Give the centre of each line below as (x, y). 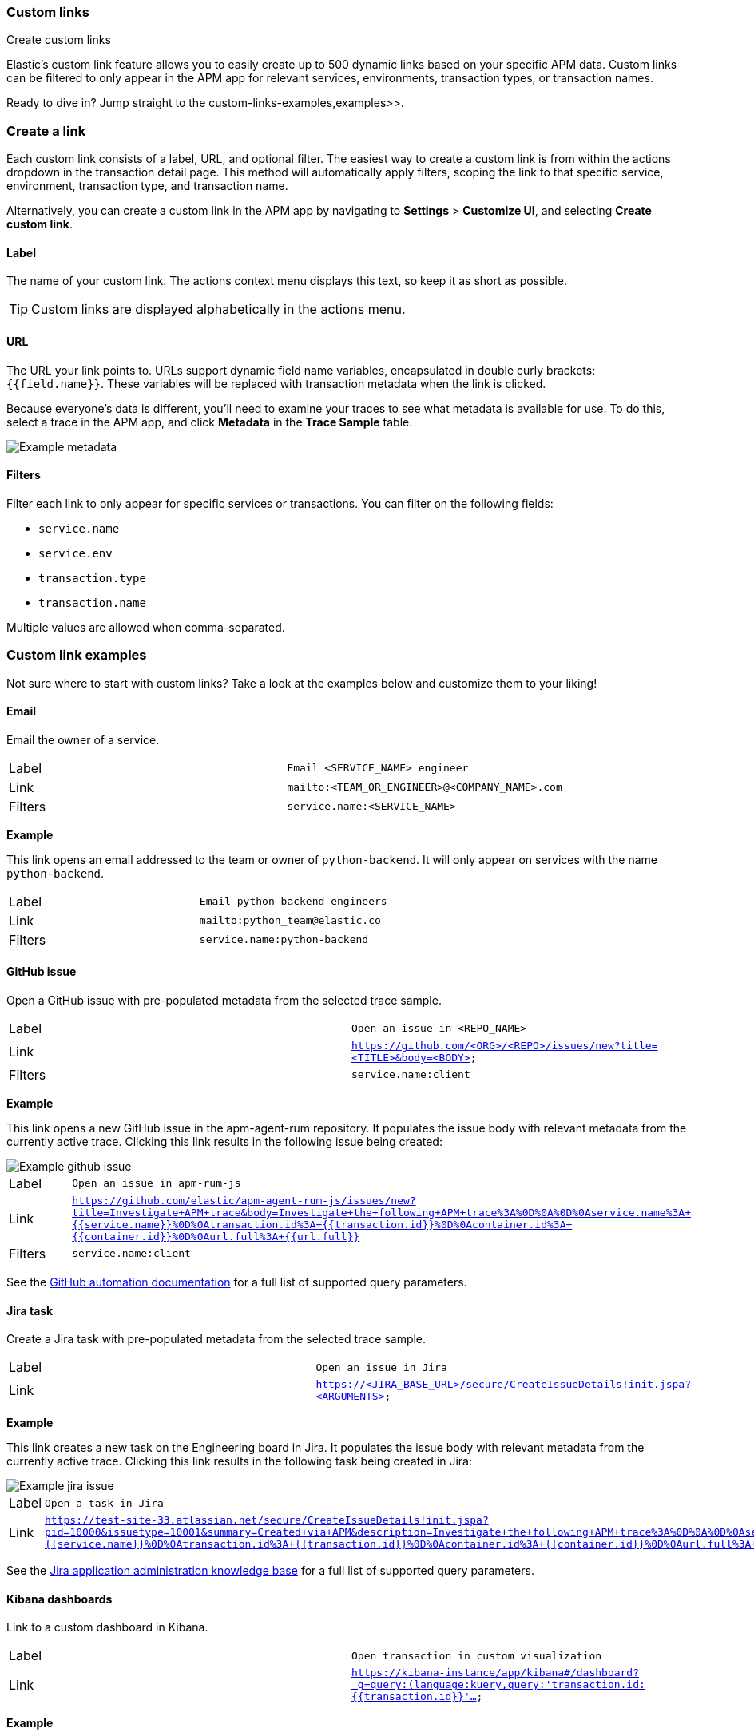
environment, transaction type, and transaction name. (147, 186)
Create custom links (59, 40)
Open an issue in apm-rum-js (157, 1183)
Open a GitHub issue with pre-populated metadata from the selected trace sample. (224, 1000)
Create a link (46, 131)
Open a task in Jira (104, 1503)
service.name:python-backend (284, 940)
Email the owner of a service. (83, 739)
